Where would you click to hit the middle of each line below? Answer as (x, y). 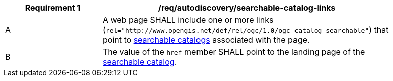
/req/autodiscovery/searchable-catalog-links (247, 8)
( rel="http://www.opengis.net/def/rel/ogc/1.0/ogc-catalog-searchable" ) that (246, 30)
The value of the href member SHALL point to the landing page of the (234, 52)
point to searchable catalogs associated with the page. (206, 40)
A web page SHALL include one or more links (188, 20)
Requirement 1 (53, 8)
